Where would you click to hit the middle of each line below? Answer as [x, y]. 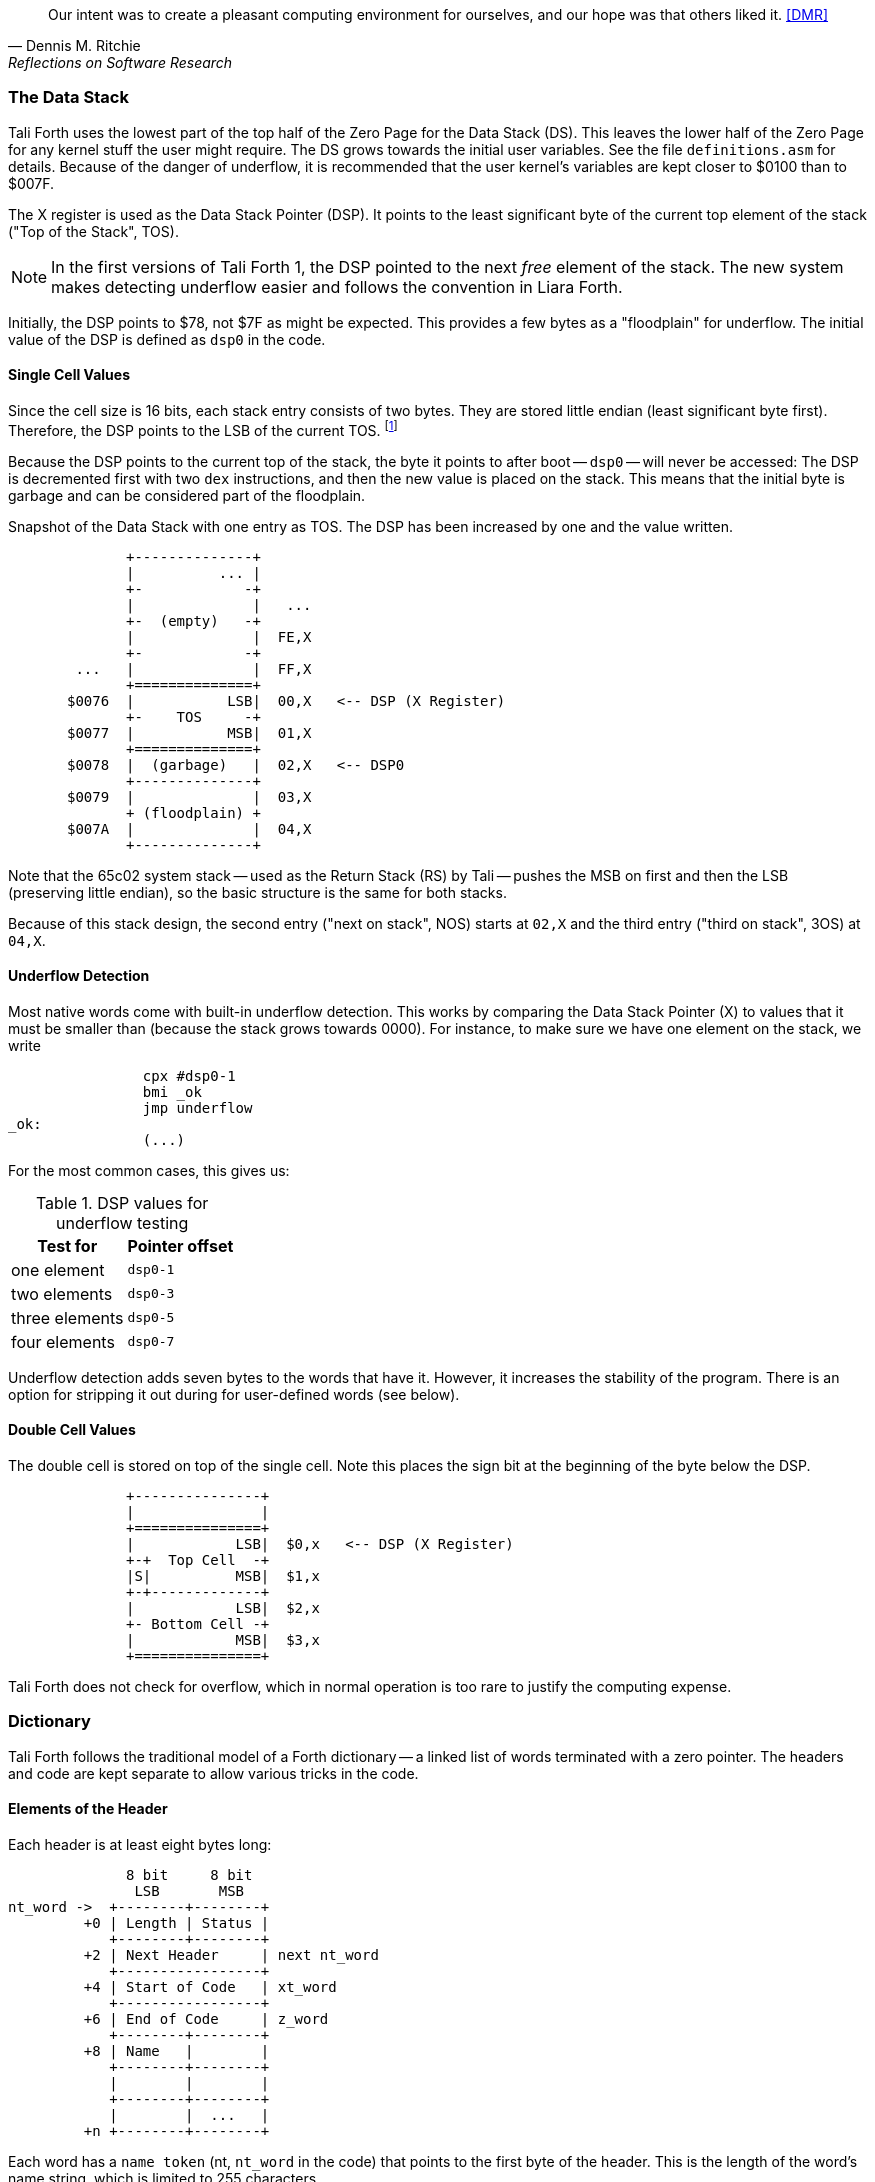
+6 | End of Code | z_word [206, 2019]
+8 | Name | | [176, 2051]
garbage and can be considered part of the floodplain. [187, 495]
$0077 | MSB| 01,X [189, 732]
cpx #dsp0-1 [189, 1075]
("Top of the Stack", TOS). [93, 231]
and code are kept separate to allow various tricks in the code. [213, 1773]
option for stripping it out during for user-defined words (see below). [234, 1394]
